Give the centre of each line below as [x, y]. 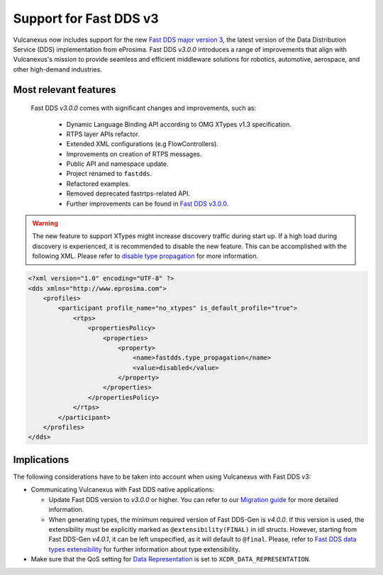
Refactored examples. [98, 184]
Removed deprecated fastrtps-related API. [128, 194]
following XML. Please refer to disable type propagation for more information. [145, 256]
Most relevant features [65, 90]
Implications [41, 460]
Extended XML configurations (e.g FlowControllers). [143, 144]
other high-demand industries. [58, 69]
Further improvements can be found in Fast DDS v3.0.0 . [148, 203]
